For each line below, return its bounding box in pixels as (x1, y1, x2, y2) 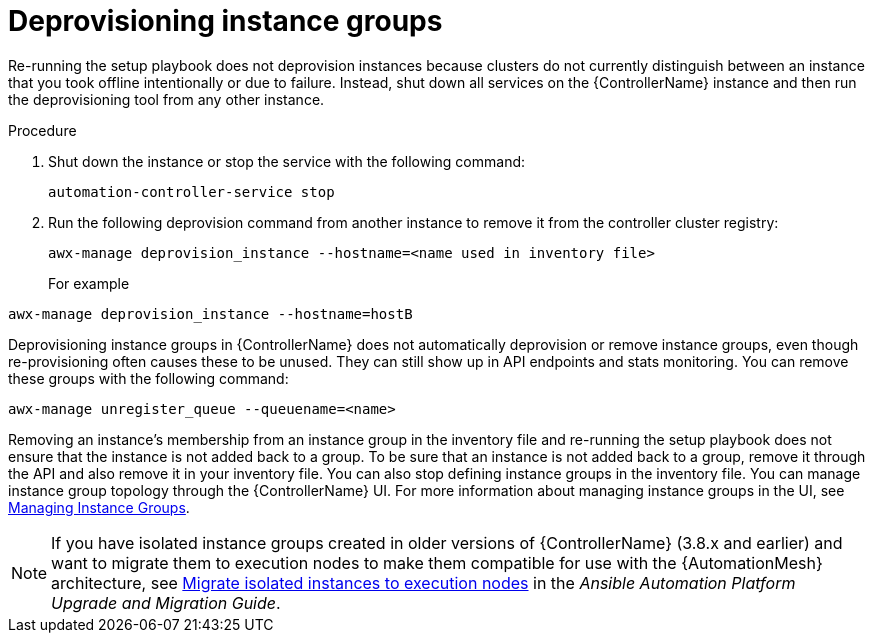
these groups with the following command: (8, 369, 289, 387)
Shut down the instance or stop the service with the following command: (48, 152, 526, 170)
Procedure (8, 121, 77, 139)
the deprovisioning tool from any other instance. (8, 90, 325, 108)
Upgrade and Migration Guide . (51, 592, 281, 613)
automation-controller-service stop (48, 183, 335, 200)
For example (48, 274, 130, 292)
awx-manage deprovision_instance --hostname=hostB (8, 305, 413, 322)
